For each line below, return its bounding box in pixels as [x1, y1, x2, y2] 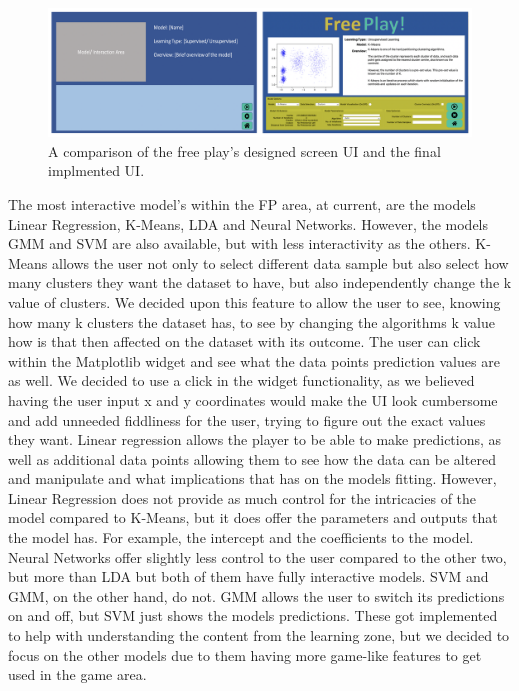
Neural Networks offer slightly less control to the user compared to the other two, [8, 546, 507, 567]
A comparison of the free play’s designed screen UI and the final [48, 140, 441, 161]
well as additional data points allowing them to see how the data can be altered [8, 448, 496, 469]
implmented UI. [48, 160, 145, 181]
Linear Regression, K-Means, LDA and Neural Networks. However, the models [8, 213, 489, 234]
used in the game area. [8, 664, 147, 685]
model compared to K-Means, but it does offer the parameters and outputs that [8, 507, 498, 528]
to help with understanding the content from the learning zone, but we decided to [8, 625, 510, 646]
